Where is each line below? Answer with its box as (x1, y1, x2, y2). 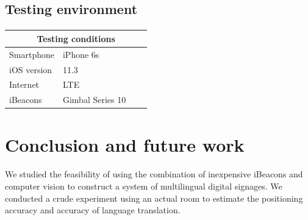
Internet (9, 78, 40, 91)
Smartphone (9, 48, 54, 60)
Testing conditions (37, 32, 115, 44)
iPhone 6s (62, 48, 99, 60)
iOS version (9, 63, 52, 76)
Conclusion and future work (5, 132, 245, 157)
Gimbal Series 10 (62, 93, 126, 106)
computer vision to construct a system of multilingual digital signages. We (5, 179, 282, 192)
